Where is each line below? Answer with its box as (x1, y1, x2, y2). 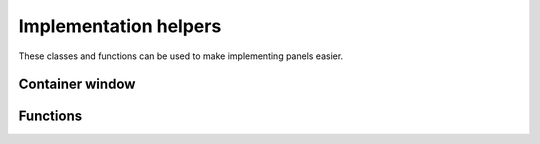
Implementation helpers (18, 15, 222, 37)
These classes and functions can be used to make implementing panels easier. (18, 50, 344, 62)
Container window (18, 76, 136, 93)
